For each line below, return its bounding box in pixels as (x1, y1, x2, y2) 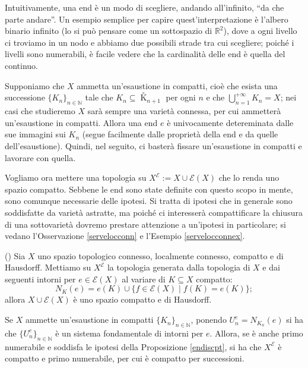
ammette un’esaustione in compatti (25, 313, 154, 326)
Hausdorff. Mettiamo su (5, 261, 91, 273)
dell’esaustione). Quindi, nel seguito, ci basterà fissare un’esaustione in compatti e (5, 139, 302, 152)
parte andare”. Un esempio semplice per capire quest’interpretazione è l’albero (5, 12, 288, 25)
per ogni (166, 91, 196, 103)
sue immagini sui (5, 128, 66, 140)
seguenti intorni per (5, 272, 76, 285)
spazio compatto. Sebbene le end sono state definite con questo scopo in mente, (5, 183, 293, 195)
